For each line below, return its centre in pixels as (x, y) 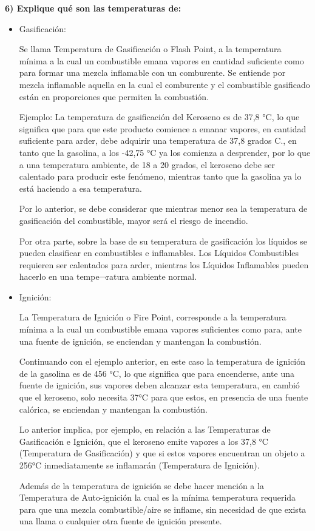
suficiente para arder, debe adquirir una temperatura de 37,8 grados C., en (158, 140)
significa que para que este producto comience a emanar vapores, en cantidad (163, 128)
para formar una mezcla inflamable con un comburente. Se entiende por (152, 73)
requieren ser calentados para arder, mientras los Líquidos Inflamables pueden (164, 264)
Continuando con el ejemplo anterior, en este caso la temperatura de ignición (162, 361)
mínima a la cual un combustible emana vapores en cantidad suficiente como (161, 60)
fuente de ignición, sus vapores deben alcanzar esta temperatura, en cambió (159, 385)
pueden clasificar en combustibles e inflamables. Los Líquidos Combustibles (159, 253)
